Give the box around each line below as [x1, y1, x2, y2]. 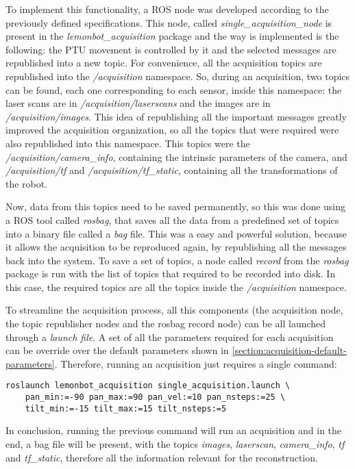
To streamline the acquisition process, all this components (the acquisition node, [5, 303, 343, 317]
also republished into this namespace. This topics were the [5, 136, 250, 150]
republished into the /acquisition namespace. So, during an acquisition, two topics [5, 68, 350, 83]
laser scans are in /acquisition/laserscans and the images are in [5, 96, 271, 110]
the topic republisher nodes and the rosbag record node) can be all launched [5, 316, 326, 331]
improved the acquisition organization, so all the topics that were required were [5, 123, 339, 137]
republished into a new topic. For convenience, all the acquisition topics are [5, 55, 322, 70]
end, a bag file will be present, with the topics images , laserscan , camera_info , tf [5, 437, 345, 451]
